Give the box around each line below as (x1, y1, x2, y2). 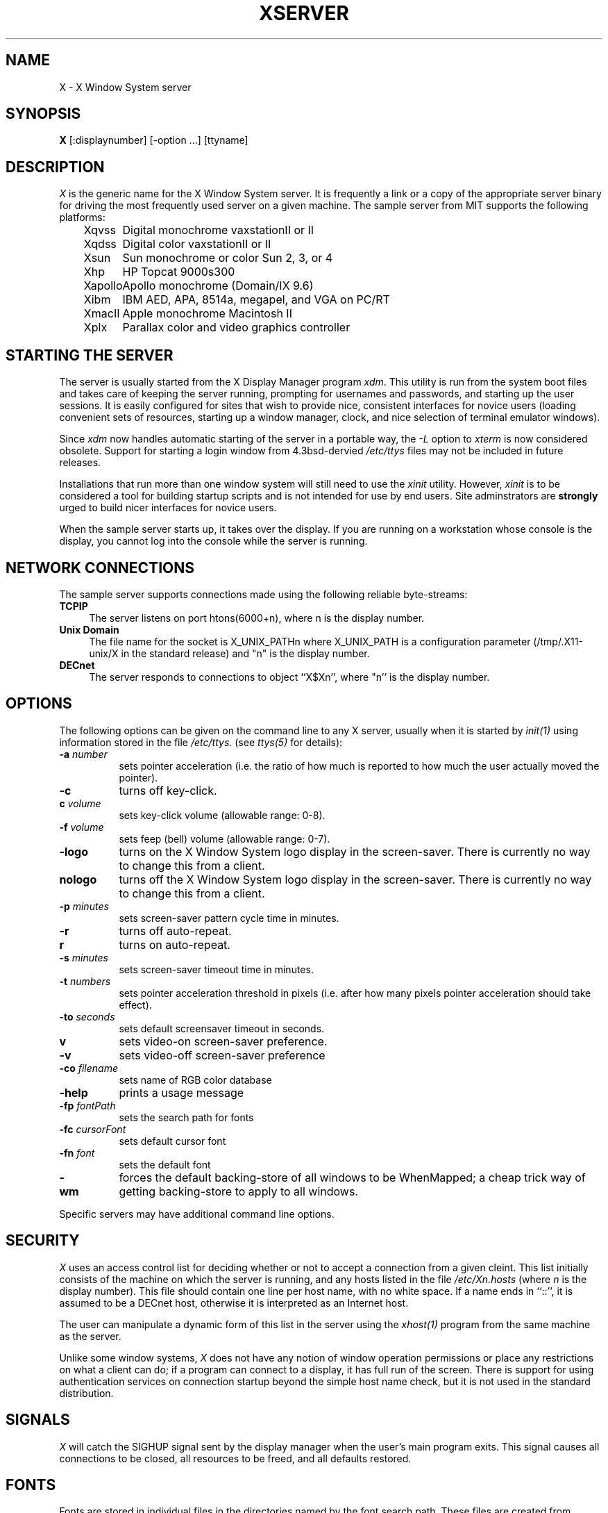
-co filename (59, 1061, 118, 1074)
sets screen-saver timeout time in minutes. (119, 963, 314, 975)
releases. (59, 456, 101, 469)
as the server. (59, 1330, 121, 1342)
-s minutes (59, 951, 108, 964)
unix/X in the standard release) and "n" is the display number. (89, 647, 370, 659)
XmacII (83, 306, 120, 321)
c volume (59, 797, 101, 809)
